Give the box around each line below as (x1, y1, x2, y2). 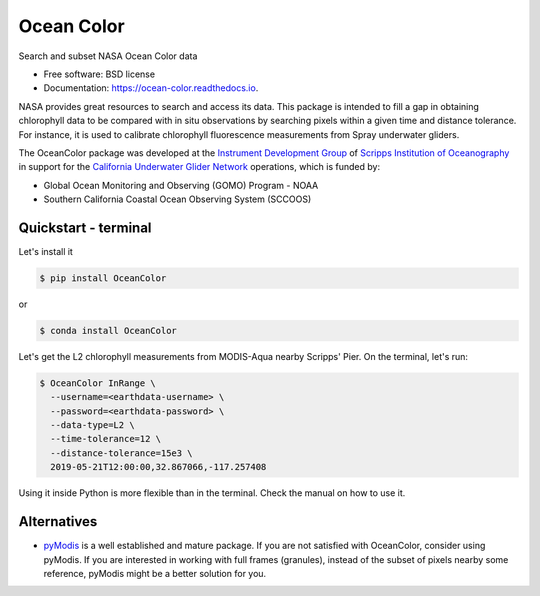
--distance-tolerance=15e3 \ (50, 447, 194, 459)
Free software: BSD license (43, 68, 155, 80)
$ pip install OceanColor (39, 272, 167, 284)
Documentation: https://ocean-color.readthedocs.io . (43, 82, 259, 94)
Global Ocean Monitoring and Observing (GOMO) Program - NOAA (43, 179, 319, 191)
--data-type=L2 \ (50, 420, 135, 431)
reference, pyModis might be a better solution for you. (43, 567, 267, 579)
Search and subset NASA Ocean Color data (18, 50, 198, 62)
